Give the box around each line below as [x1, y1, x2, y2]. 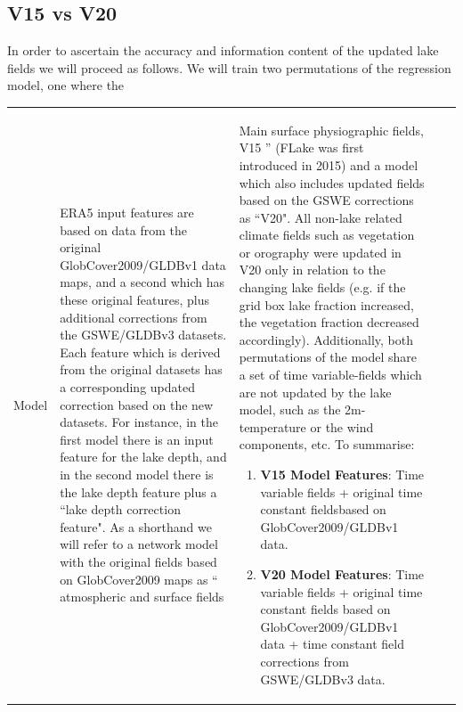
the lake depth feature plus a [60, 482, 217, 501]
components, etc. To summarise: [239, 435, 415, 454]
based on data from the [60, 220, 187, 239]
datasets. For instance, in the [60, 413, 218, 431]
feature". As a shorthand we [60, 517, 212, 536]
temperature [239, 417, 306, 436]
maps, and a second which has [60, 273, 225, 291]
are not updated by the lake [239, 382, 392, 401]
